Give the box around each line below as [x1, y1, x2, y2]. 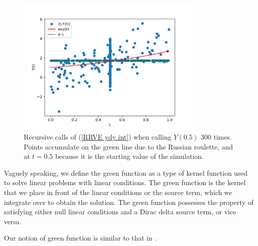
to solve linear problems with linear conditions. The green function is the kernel [4, 177, 246, 188]
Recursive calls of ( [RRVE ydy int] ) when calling [24, 131, 171, 142]
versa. [4, 216, 22, 226]
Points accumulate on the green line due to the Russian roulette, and [24, 141, 233, 151]
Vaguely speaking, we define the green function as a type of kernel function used [4, 167, 248, 178]
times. [213, 131, 232, 142]
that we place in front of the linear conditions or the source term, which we [4, 187, 232, 197]
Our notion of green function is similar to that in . [4, 233, 157, 243]
